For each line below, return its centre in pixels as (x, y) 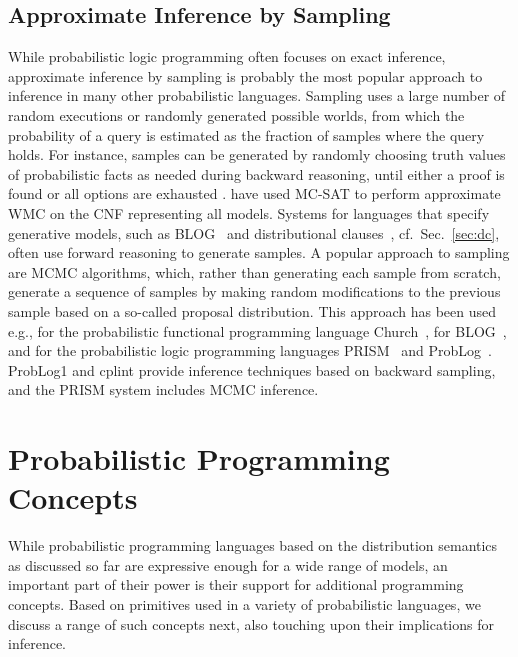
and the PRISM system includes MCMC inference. (163, 389)
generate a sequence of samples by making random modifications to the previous (254, 291)
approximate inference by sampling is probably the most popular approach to (245, 75)
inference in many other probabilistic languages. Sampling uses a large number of (257, 95)
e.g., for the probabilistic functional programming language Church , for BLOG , (257, 330)
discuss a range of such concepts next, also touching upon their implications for (251, 623)
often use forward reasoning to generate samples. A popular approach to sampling (259, 252)
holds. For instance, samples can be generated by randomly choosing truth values (257, 154)
